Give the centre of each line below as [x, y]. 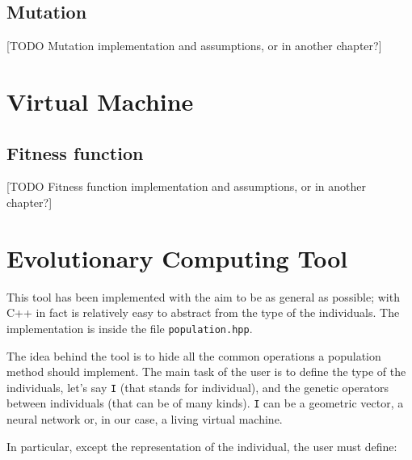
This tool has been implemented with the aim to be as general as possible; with [203, 296]
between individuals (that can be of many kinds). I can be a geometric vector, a [205, 403]
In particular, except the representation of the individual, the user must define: [202, 446]
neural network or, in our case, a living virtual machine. [145, 419]
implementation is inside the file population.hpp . [130, 328]
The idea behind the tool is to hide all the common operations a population [194, 355]
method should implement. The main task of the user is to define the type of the [206, 371]
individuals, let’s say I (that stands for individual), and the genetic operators [198, 387]
